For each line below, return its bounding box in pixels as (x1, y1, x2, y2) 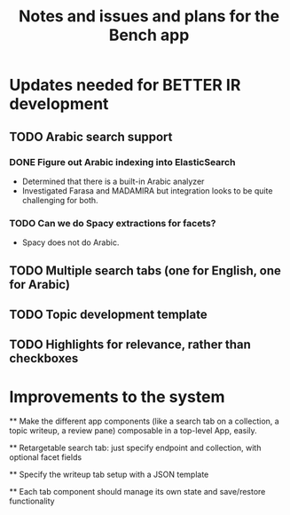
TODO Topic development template (9, 306, 208, 321)
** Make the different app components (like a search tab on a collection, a (9, 416, 279, 427)
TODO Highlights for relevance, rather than (9, 337, 251, 353)
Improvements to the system (9, 386, 225, 407)
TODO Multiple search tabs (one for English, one (9, 263, 282, 278)
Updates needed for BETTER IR (9, 75, 241, 95)
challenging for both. (21, 194, 99, 205)
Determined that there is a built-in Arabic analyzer (21, 176, 205, 186)
